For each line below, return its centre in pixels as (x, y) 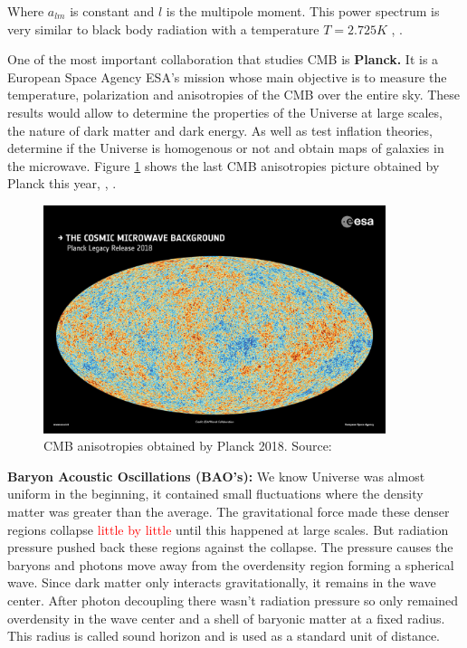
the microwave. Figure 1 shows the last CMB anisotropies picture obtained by (224, 165)
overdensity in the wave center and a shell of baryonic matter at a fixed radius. (226, 618)
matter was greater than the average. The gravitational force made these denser (229, 512)
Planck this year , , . (62, 183)
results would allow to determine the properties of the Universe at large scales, (225, 112)
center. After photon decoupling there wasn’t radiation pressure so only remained (233, 600)
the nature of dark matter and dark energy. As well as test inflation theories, (220, 130)
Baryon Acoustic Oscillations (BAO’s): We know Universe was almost (216, 476)
